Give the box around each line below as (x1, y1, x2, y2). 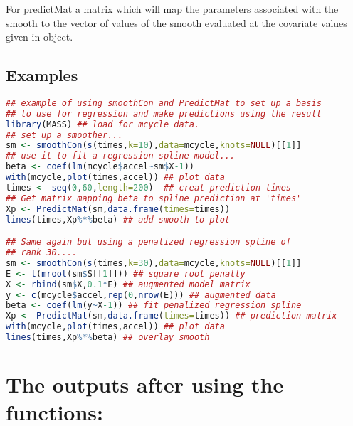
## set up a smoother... (6, 129, 123, 140)
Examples (6, 64, 78, 86)
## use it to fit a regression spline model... (6, 151, 236, 161)
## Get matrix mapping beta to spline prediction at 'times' (6, 193, 302, 203)
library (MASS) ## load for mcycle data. (6, 119, 200, 129)
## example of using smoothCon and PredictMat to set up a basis (6, 97, 322, 108)
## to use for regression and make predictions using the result (6, 108, 322, 119)
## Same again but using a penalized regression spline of (6, 237, 291, 247)
